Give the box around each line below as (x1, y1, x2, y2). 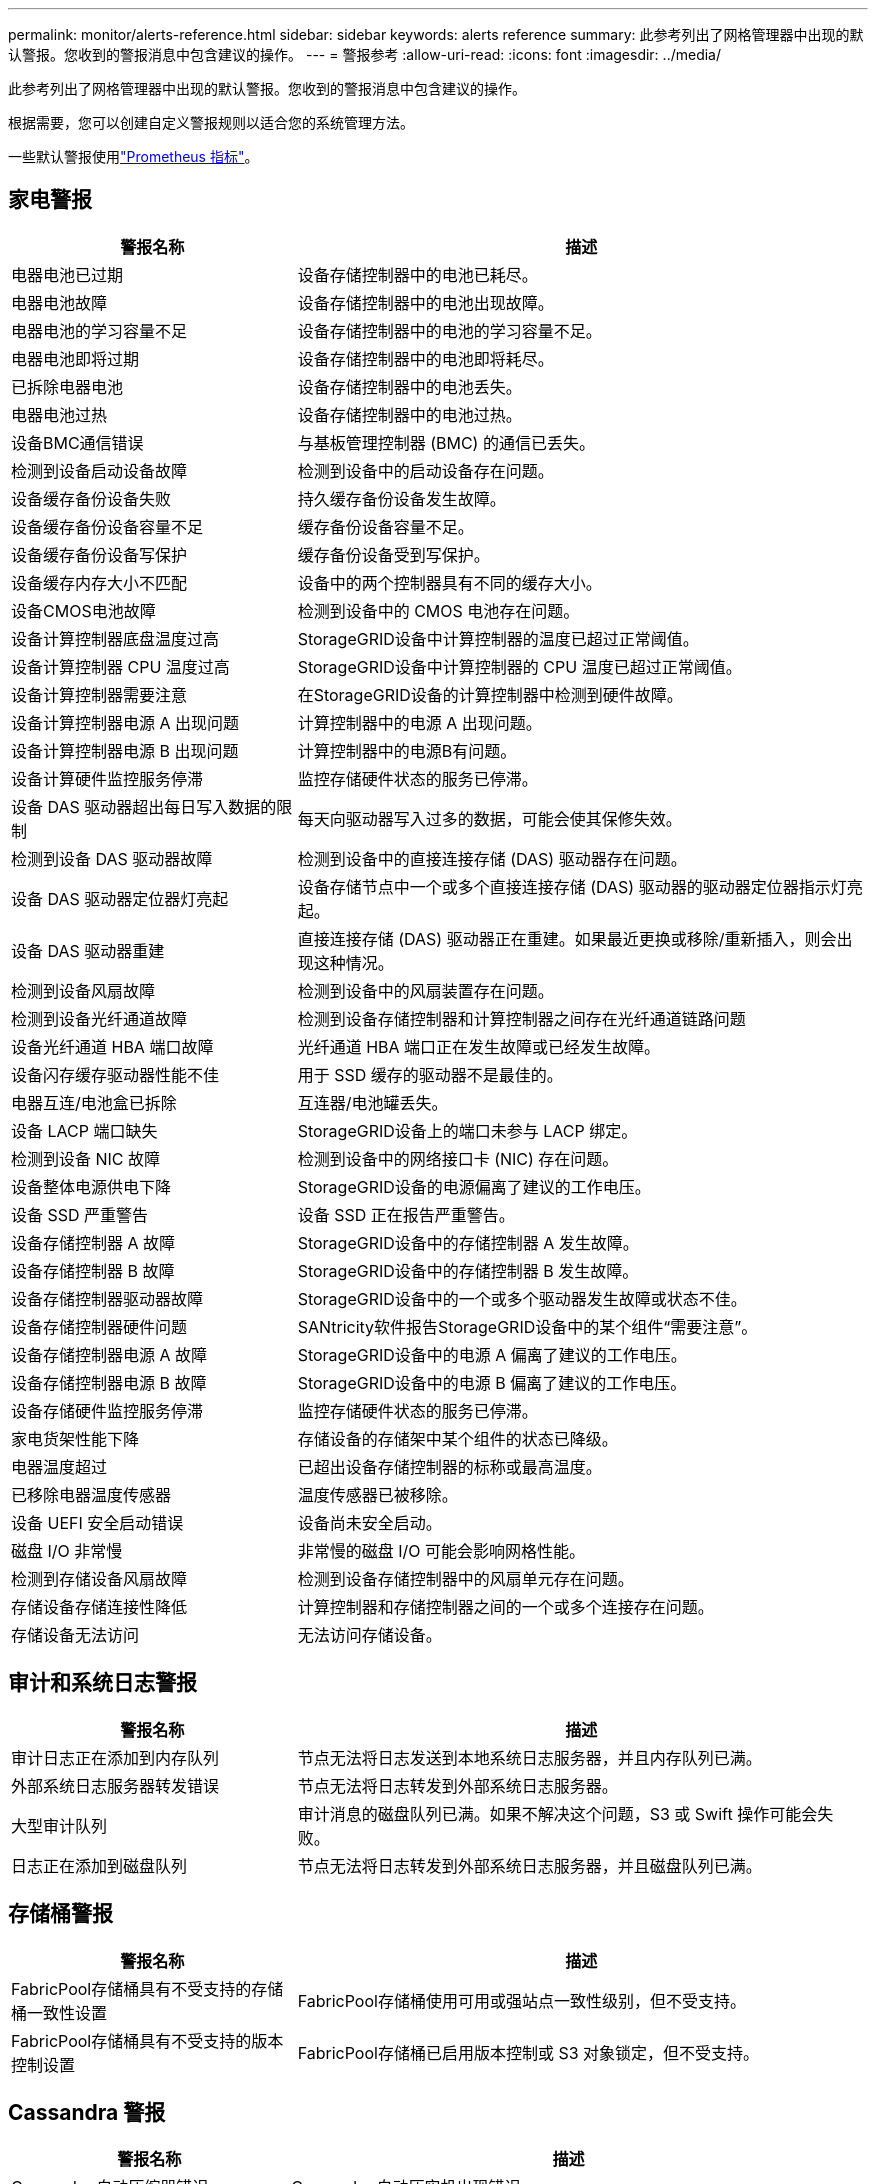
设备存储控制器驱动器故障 (11, 1288, 204, 1309)
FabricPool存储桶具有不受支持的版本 (11, 2030, 284, 2051)
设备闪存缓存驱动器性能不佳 (11, 1064, 220, 1085)
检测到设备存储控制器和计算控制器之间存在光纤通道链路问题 (297, 1008, 746, 1029)
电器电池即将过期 (11, 348, 140, 369)
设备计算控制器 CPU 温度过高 (11, 656, 230, 677)
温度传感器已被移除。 (297, 1484, 458, 1505)
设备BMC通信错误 (11, 432, 144, 453)
